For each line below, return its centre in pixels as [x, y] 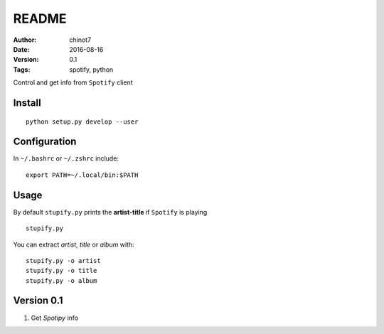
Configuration [45, 142]
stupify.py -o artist [63, 260]
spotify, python [91, 69]
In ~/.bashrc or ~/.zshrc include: [66, 158]
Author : [25, 40]
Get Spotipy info [55, 318]
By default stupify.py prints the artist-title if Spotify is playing [110, 212]
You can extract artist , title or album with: [74, 244]
